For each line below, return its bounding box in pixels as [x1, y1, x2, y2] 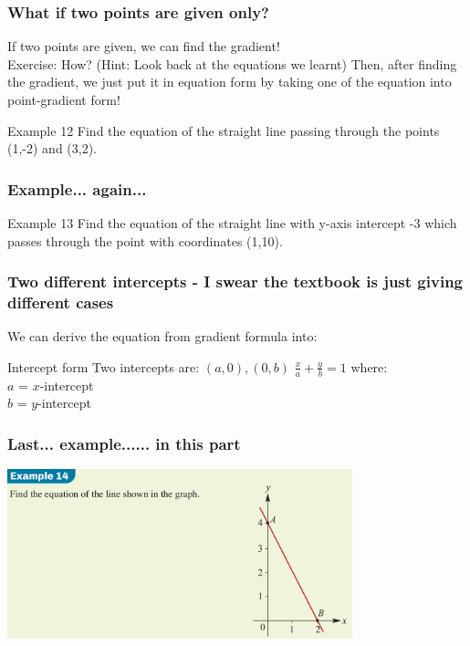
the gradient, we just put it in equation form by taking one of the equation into [7, 72, 452, 91]
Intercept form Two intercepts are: [7, 357, 200, 376]
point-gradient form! [7, 90, 120, 109]
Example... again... [7, 177, 147, 200]
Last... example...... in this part [7, 432, 241, 454]
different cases [7, 291, 114, 314]
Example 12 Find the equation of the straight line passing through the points [7, 120, 440, 140]
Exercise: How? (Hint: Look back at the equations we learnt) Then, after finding [7, 54, 457, 73]
